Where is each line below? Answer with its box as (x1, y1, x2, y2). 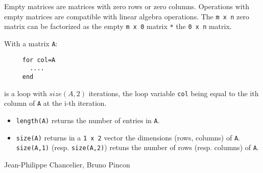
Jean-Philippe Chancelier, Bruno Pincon (4, 159, 130, 169)
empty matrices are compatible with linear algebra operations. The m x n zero (4, 11, 249, 21)
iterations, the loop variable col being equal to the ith (88, 88, 259, 98)
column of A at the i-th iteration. (4, 98, 107, 108)
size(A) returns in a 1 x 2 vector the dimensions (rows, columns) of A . (16, 132, 240, 142)
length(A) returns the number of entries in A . (16, 114, 160, 125)
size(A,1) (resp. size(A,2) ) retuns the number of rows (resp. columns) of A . (16, 142, 259, 153)
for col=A (22, 56, 56, 64)
